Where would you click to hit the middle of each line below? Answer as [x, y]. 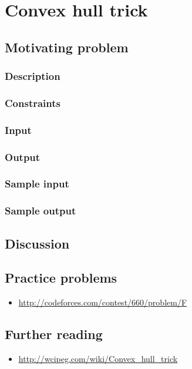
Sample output [41, 211]
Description [33, 76]
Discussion [37, 243]
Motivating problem [67, 47]
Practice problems [61, 278]
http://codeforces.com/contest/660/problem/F [103, 302]
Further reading [54, 334]
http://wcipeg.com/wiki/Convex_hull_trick [98, 358]
